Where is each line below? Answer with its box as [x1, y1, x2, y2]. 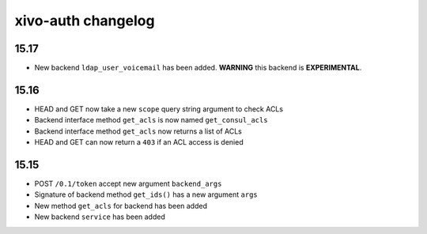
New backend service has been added [34, 212, 165, 221]
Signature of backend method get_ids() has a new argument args [34, 190, 259, 199]
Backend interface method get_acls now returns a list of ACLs [34, 126, 243, 136]
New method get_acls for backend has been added [34, 201, 207, 210]
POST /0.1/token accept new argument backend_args [34, 179, 222, 189]
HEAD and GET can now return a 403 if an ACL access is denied [34, 138, 244, 147]
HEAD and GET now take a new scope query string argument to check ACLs [34, 104, 284, 114]
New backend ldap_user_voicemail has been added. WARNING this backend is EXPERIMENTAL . [34, 63, 362, 73]
